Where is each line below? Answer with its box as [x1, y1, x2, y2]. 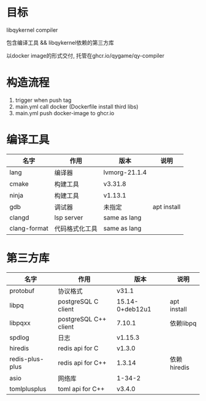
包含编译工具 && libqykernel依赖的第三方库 [6, 39, 115, 46]
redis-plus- [9, 354, 44, 363]
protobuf [9, 286, 35, 295]
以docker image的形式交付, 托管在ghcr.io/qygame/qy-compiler [6, 52, 164, 59]
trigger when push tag [15, 96, 72, 104]
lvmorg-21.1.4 [103, 168, 147, 177]
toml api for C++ [58, 384, 105, 393]
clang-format [9, 224, 49, 232]
